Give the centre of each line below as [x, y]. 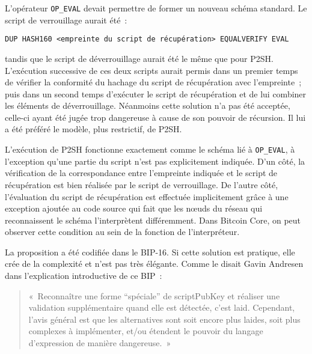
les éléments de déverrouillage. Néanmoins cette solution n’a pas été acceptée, [148, 105]
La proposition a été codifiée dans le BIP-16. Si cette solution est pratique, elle [150, 252]
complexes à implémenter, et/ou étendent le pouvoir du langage [146, 331]
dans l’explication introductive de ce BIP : [84, 276]
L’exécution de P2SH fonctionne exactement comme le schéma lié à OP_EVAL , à [150, 149]
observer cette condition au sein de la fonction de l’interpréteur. [122, 232]
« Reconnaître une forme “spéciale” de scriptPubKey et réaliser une [154, 295]
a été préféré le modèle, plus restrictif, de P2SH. [93, 129]
